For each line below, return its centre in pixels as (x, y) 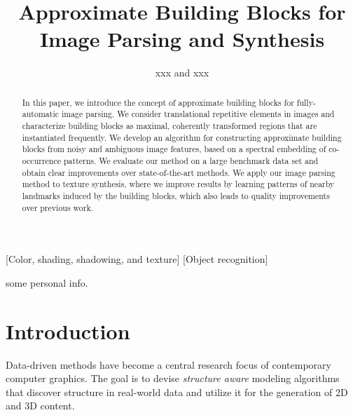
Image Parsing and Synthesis (182, 39)
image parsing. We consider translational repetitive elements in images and (198, 114)
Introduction (68, 331)
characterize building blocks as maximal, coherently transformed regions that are (169, 126)
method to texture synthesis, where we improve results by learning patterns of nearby (178, 184)
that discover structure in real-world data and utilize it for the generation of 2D (177, 392)
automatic (40, 114)
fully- (306, 102)
